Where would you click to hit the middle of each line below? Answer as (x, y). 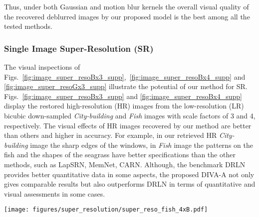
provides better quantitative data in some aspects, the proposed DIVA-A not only (129, 174)
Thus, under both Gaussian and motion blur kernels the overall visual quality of (127, 6)
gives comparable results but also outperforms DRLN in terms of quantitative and (130, 184)
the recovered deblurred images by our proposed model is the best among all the (127, 16)
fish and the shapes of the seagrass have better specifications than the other (120, 155)
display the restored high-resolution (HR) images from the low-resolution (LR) (124, 106)
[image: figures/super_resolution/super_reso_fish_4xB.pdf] (106, 210)
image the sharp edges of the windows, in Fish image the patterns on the (141, 145)
